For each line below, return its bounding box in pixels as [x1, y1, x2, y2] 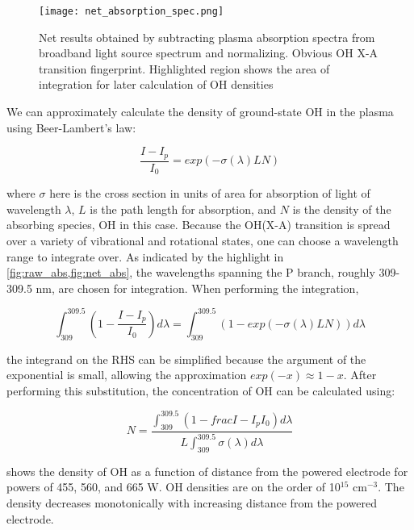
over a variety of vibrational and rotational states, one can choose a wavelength [6, 232, 399, 248]
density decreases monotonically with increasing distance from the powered [6, 495, 378, 511]
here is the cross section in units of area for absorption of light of [49, 185, 370, 202]
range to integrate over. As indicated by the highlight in [6, 248, 284, 265]
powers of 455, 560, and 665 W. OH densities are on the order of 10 [6, 478, 341, 495]
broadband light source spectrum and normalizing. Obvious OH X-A [39, 44, 378, 61]
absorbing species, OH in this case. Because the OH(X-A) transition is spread [6, 216, 391, 233]
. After [343, 366, 377, 383]
